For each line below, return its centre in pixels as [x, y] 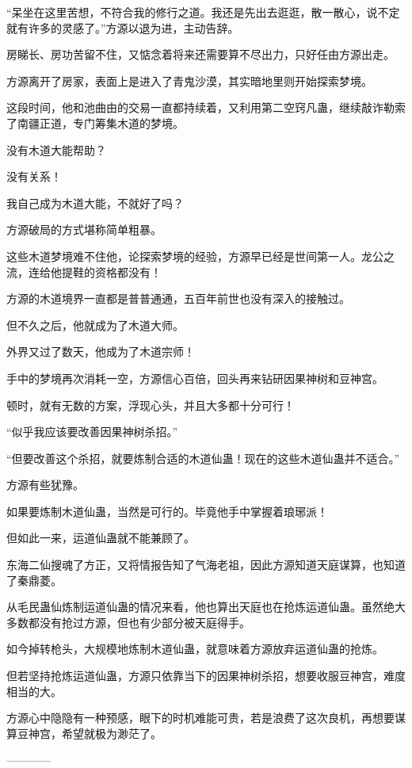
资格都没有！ [128, 271]
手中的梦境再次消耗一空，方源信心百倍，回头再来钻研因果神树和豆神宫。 [195, 378]
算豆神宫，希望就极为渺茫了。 [84, 733]
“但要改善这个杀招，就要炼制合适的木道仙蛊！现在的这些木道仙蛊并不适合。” [203, 458]
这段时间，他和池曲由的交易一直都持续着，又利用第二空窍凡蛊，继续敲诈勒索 [206, 107]
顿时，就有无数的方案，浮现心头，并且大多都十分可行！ [151, 405]
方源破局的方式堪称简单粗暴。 [84, 229]
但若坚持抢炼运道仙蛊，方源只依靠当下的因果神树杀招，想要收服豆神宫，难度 [206, 676]
